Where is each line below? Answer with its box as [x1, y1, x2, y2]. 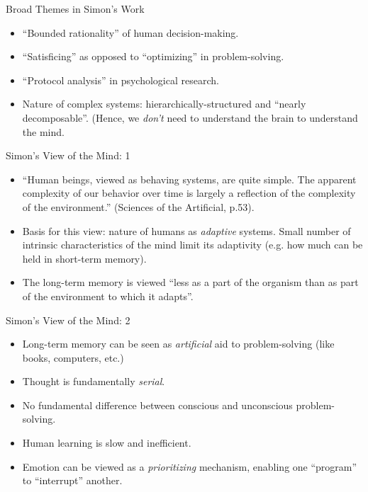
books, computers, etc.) [22, 350, 124, 365]
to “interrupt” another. [22, 473, 123, 488]
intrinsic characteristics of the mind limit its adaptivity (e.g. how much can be [22, 237, 363, 252]
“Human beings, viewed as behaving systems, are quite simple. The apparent [22, 171, 357, 186]
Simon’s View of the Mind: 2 [6, 312, 130, 327]
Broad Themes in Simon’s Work [6, 1, 145, 16]
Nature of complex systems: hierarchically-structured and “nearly [22, 96, 306, 111]
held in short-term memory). [22, 251, 147, 265]
